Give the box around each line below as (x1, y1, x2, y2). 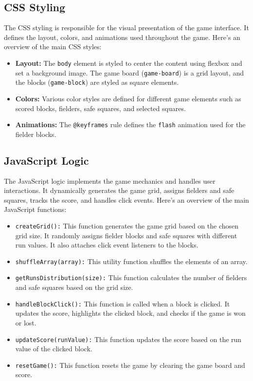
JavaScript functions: (4, 204, 67, 214)
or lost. (15, 317, 36, 327)
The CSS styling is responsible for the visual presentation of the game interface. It (4, 22, 249, 33)
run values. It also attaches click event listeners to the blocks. (15, 240, 199, 250)
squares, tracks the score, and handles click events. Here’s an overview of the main (4, 194, 249, 205)
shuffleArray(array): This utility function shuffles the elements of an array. (15, 256, 248, 266)
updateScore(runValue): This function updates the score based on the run (15, 334, 242, 344)
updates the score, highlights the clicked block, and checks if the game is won (15, 308, 246, 318)
